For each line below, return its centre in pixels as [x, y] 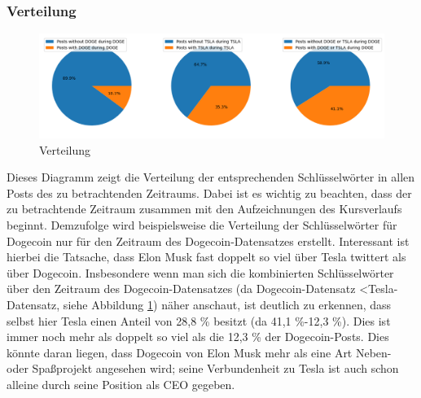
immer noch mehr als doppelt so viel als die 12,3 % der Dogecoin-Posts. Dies [198, 337]
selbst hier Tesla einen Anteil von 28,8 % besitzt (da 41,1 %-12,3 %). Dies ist [199, 320]
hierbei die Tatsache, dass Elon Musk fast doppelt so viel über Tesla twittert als [206, 257]
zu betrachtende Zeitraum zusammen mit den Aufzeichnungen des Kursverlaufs [204, 209]
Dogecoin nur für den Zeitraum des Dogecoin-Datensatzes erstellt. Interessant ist [208, 241]
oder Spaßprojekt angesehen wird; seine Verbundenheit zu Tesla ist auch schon [203, 368]
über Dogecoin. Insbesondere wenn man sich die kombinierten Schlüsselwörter [200, 272]
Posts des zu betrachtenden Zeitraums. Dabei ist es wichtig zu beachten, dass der [209, 192]
